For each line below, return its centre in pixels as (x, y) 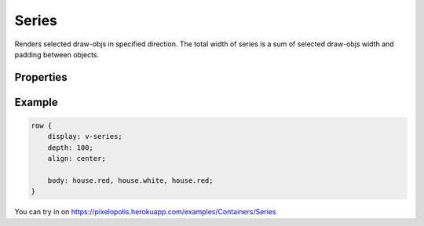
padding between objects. (57, 54)
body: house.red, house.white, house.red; (130, 180)
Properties (41, 77)
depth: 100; (71, 148)
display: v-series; (85, 137)
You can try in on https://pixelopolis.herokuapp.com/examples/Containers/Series (145, 212)
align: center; (77, 159)
